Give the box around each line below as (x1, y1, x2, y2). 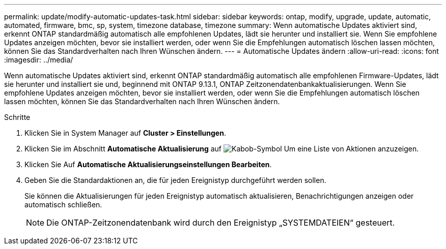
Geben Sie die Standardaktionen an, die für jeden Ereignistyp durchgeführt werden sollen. (24, 176, 326, 184)
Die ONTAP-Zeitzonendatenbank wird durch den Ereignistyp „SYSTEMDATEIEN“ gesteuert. (46, 217, 395, 228)
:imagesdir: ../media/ (4, 55, 73, 64)
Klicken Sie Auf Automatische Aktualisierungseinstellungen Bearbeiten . (24, 160, 272, 169)
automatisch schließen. (24, 200, 102, 209)
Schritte (4, 113, 31, 121)
